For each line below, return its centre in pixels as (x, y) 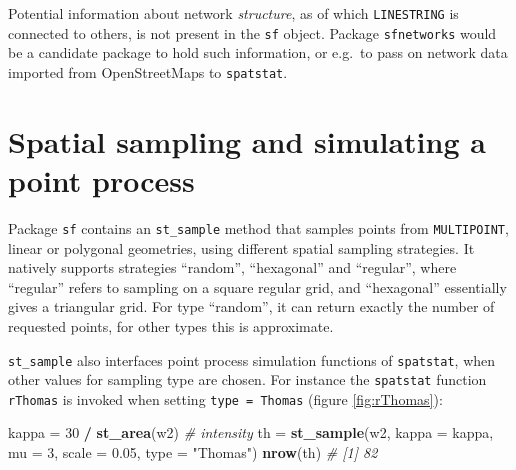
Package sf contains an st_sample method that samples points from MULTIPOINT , (258, 227)
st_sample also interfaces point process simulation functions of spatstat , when (252, 359)
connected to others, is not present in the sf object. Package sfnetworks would (252, 32)
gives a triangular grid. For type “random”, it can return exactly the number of (251, 306)
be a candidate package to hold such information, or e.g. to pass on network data (258, 52)
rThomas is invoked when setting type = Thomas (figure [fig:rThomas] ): (225, 398)
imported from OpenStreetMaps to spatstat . (148, 71)
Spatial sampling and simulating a (247, 140)
